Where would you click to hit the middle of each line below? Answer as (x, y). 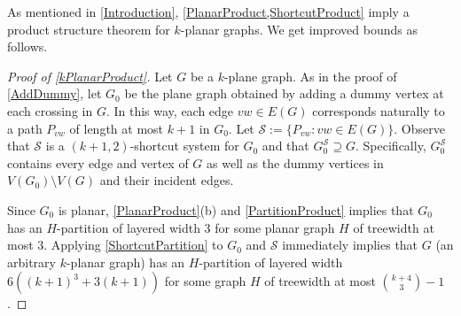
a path (25, 128)
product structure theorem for (89, 29)
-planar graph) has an (125, 262)
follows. (27, 46)
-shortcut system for (184, 146)
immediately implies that (350, 245)
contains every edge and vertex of (98, 162)
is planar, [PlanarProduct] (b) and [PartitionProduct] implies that (236, 209)
